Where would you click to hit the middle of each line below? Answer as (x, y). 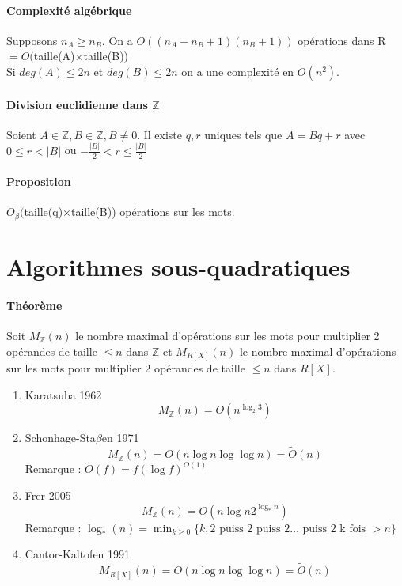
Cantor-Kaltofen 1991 (78, 554)
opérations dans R (342, 40)
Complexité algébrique (69, 10)
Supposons (32, 40)
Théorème (34, 305)
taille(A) (54, 56)
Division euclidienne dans (77, 104)
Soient (21, 134)
